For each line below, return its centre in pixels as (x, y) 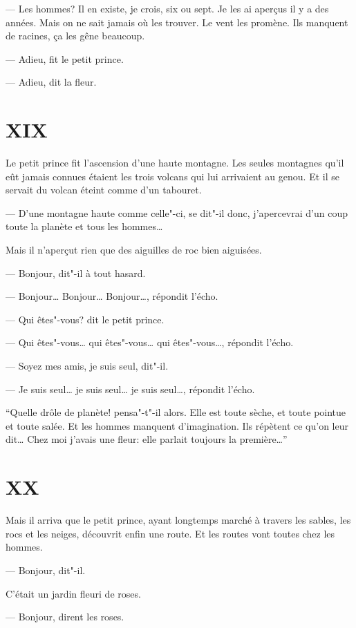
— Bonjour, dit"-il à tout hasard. (76, 273)
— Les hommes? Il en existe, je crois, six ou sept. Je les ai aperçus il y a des (167, 8)
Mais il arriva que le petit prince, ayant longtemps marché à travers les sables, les (178, 520)
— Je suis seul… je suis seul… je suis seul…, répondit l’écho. (130, 389)
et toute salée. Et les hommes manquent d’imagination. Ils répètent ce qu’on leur (177, 425)
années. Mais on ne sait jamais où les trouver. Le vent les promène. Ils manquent (177, 22)
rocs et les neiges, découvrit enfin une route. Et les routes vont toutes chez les (170, 533)
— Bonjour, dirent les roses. (65, 617)
